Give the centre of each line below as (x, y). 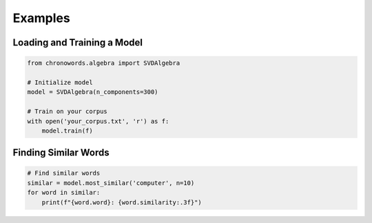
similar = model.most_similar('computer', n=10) (111, 183)
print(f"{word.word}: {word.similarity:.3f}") (122, 202)
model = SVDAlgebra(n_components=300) (93, 92)
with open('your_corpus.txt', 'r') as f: (98, 121)
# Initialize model (60, 82)
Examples (41, 18)
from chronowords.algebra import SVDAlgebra (104, 63)
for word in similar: (64, 193)
